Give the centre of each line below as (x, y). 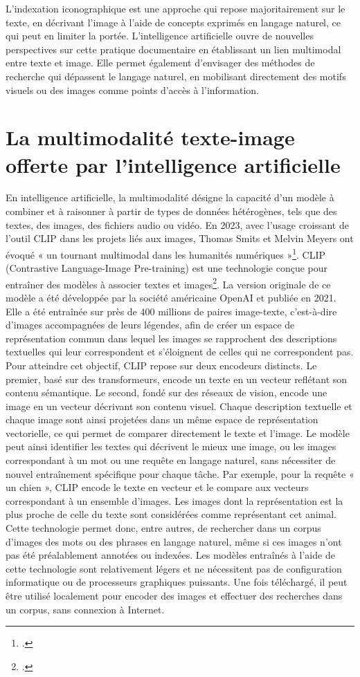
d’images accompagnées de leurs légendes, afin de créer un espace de (150, 325)
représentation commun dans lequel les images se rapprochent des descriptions (171, 338)
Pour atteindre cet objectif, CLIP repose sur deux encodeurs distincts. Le (161, 365)
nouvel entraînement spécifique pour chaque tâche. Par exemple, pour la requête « (180, 473)
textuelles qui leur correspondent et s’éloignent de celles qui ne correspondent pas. (180, 352)
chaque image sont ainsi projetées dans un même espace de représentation (162, 419)
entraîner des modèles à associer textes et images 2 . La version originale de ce (168, 283)
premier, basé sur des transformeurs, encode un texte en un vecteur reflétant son (177, 379)
